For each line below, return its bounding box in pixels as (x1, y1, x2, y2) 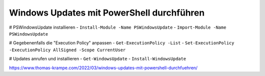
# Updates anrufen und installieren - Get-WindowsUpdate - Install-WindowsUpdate (9, 56, 186, 62)
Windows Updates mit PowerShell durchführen (9, 7, 205, 18)
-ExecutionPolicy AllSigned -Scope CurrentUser (9, 47, 126, 53)
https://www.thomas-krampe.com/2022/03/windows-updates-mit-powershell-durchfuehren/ (9, 65, 198, 71)
